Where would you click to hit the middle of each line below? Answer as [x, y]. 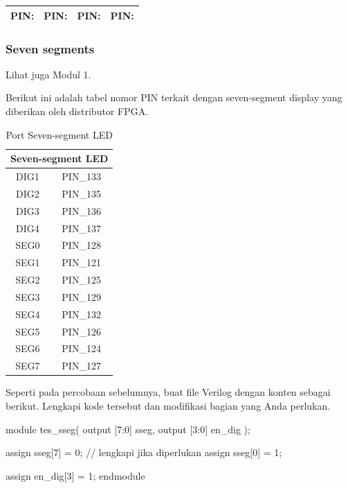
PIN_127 [81, 366]
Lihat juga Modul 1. [48, 74]
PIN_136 [81, 210]
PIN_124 [81, 348]
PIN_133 [81, 176]
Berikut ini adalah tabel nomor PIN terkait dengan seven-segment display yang [174, 97]
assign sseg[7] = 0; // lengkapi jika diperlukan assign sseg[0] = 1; [144, 452]
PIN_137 [81, 228]
